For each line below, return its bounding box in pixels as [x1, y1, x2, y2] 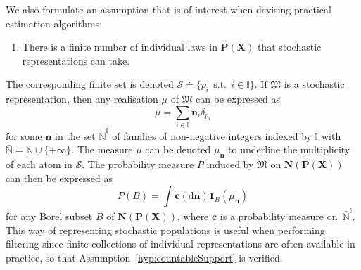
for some [6, 128, 42, 143]
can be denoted [145, 142, 211, 157]
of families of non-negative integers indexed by [112, 128, 312, 143]
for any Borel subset [6, 209, 93, 224]
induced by [206, 157, 254, 172]
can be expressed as [195, 91, 281, 106]
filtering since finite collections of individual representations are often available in [6, 236, 355, 251]
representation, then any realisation [6, 91, 158, 106]
